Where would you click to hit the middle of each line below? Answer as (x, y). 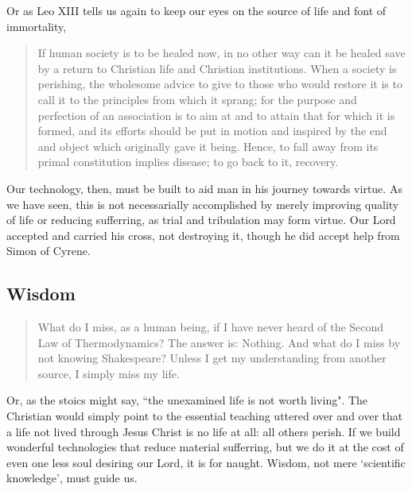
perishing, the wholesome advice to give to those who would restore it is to (220, 84)
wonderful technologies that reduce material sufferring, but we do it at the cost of (205, 447)
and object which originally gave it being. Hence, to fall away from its (208, 146)
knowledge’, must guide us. (72, 478)
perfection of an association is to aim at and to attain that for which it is (216, 115)
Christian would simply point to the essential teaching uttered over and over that (205, 416)
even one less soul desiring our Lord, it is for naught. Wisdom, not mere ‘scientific (206, 462)
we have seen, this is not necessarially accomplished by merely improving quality (203, 204)
